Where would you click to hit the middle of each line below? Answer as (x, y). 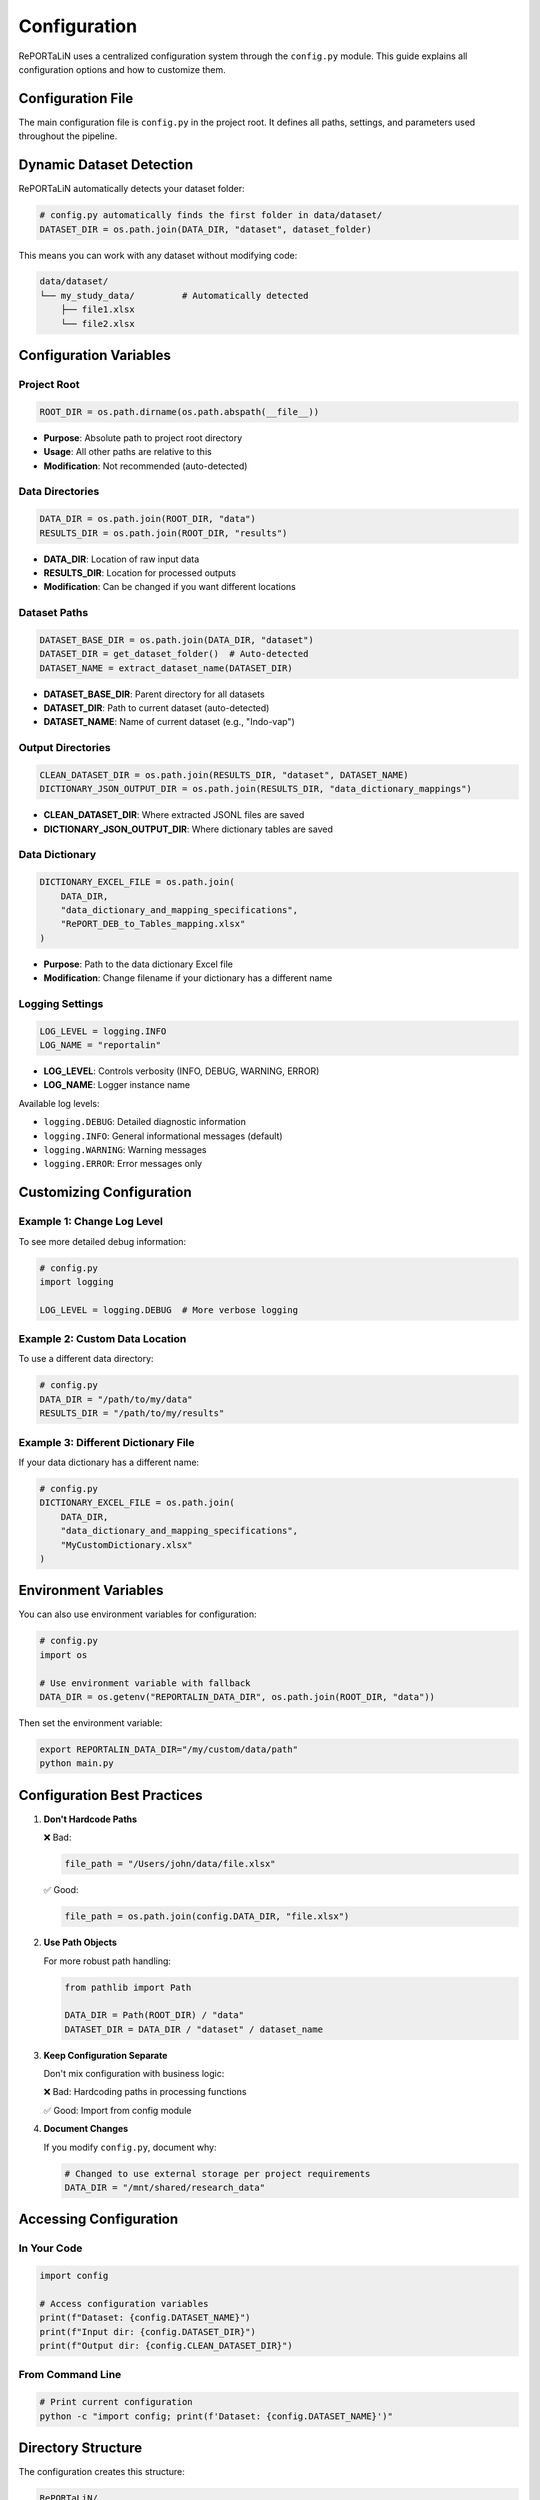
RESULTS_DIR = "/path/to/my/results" (132, 1413)
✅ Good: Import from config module (117, 2110)
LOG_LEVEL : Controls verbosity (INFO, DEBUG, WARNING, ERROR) (181, 1071)
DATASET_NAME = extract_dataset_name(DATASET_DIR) (166, 668)
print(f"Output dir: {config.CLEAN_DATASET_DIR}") (166, 2346)
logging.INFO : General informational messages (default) (163, 1136)
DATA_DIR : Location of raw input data (121, 559)
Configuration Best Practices (111, 1795)
